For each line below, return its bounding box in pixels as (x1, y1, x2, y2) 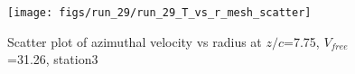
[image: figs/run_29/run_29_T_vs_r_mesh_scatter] (7, 6, 312, 19)
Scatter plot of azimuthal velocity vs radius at (7, 32, 262, 51)
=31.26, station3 (7, 50, 98, 69)
